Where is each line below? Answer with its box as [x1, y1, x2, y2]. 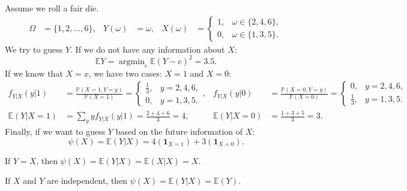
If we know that [5, 66, 63, 79]
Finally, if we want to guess [5, 125, 106, 138]
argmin [119, 57, 145, 66]
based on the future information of [115, 125, 243, 138]
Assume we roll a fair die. [5, 2, 99, 14]
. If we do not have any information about [70, 43, 225, 55]
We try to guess [5, 43, 63, 55]
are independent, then [47, 174, 128, 187]
